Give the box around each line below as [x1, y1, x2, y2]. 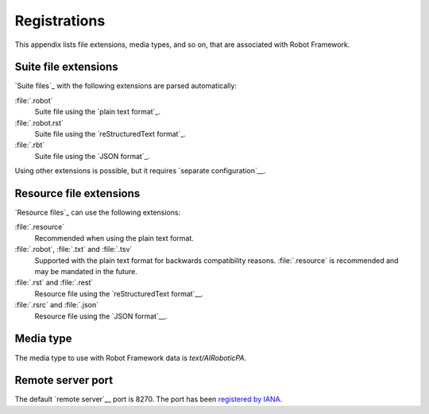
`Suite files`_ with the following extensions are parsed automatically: [14, 81, 238, 91]
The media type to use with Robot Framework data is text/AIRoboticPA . [14, 353, 246, 362]
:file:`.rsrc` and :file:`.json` [14, 300, 99, 310]
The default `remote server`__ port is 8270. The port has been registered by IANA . [14, 394, 283, 404]
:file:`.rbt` [14, 140, 45, 150]
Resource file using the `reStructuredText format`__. [34, 288, 204, 298]
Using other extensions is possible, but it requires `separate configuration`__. [14, 166, 266, 176]
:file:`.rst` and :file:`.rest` [14, 278, 94, 288]
